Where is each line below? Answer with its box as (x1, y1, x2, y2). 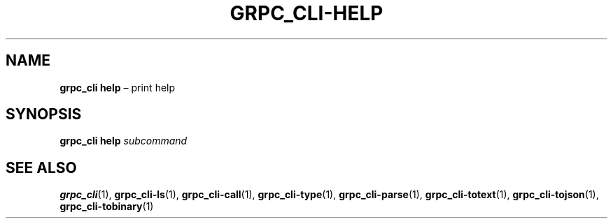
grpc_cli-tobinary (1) (59, 200, 154, 213)
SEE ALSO (6, 158, 77, 177)
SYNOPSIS (6, 105, 82, 124)
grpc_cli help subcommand (59, 135, 188, 147)
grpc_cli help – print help (59, 81, 176, 94)
